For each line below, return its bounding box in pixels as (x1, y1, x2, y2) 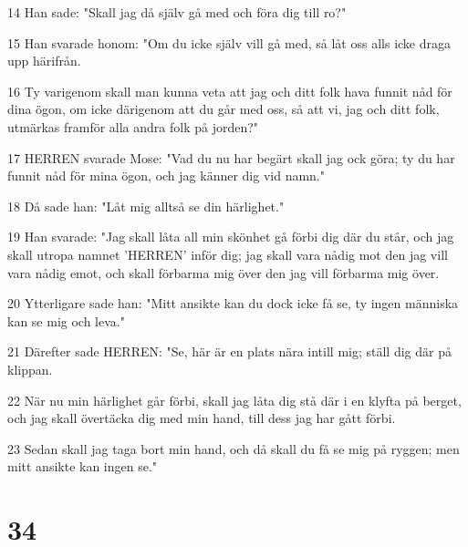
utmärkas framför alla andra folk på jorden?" (7, 117, 259, 136)
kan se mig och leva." (7, 311, 125, 330)
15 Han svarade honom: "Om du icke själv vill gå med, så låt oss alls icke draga (7, 33, 451, 52)
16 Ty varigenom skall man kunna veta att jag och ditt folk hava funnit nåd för (7, 81, 452, 100)
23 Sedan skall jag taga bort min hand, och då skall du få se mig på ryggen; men (7, 439, 460, 458)
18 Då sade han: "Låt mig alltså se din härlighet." (7, 196, 285, 215)
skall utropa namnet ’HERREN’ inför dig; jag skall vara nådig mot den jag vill (7, 244, 448, 263)
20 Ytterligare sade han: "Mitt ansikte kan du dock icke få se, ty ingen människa (7, 294, 459, 313)
